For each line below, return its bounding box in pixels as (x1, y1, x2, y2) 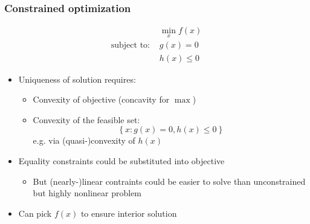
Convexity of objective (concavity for (33, 93, 170, 106)
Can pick (18, 206, 52, 219)
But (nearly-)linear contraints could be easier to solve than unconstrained (33, 174, 306, 187)
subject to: (111, 41, 150, 50)
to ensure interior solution (80, 206, 177, 219)
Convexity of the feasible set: (33, 113, 140, 126)
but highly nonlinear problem (33, 187, 142, 199)
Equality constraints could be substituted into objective (18, 154, 225, 167)
